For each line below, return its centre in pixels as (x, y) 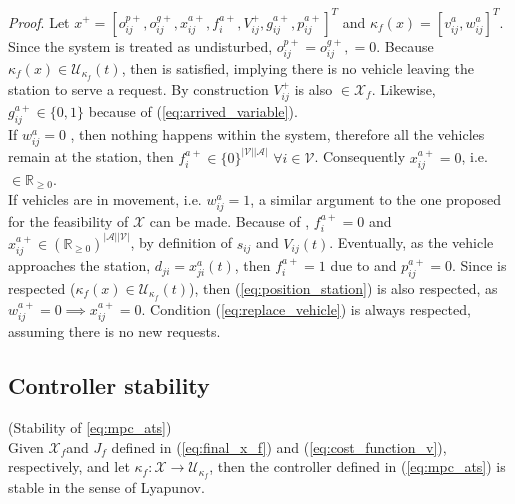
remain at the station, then (91, 156)
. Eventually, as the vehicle (411, 242)
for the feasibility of (68, 220)
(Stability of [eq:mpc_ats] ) (90, 426)
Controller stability (109, 385)
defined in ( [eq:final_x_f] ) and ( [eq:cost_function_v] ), (279, 446)
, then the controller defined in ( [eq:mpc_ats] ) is (357, 466)
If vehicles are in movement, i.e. (105, 198)
